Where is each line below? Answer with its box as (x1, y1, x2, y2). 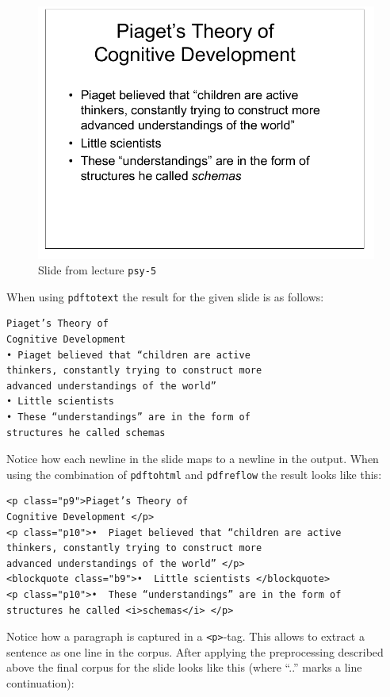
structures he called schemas (6, 427, 166, 438)
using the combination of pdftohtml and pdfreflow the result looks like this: (6, 465, 382, 482)
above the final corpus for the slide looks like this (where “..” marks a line (6, 659, 362, 676)
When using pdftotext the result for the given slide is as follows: (6, 288, 324, 304)
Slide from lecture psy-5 (38, 262, 157, 278)
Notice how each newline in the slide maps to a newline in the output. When (6, 450, 379, 467)
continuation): (6, 675, 75, 691)
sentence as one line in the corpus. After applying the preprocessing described (6, 643, 384, 660)
